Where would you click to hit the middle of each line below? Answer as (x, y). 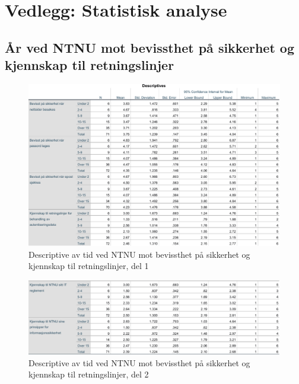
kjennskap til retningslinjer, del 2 (89, 374)
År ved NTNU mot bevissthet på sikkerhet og (150, 47)
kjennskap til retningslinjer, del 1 (89, 266)
